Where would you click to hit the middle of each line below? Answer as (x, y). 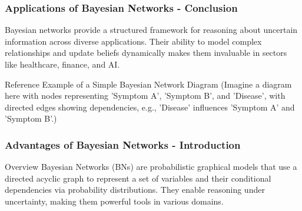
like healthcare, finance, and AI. (62, 64)
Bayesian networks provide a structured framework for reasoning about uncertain (151, 30)
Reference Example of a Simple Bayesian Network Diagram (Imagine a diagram (148, 84)
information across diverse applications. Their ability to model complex (133, 41)
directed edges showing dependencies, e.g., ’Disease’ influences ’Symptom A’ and (150, 107)
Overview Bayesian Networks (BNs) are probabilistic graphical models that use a (151, 167)
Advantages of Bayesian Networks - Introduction (123, 144)
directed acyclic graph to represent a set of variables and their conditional (138, 178)
